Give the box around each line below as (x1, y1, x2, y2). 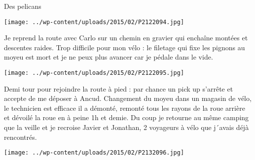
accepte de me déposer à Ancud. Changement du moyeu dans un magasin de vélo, (4, 93, 252, 103)
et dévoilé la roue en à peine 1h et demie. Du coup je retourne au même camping (4, 112, 249, 123)
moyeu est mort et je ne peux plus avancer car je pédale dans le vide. (4, 52, 213, 62)
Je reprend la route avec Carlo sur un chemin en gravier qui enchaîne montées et (4, 32, 248, 43)
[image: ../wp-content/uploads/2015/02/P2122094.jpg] (4, 18, 184, 26)
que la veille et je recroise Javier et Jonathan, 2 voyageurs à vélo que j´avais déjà (4, 122, 249, 132)
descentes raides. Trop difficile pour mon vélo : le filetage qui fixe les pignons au (4, 42, 245, 52)
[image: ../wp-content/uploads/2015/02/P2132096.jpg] (4, 149, 184, 157)
